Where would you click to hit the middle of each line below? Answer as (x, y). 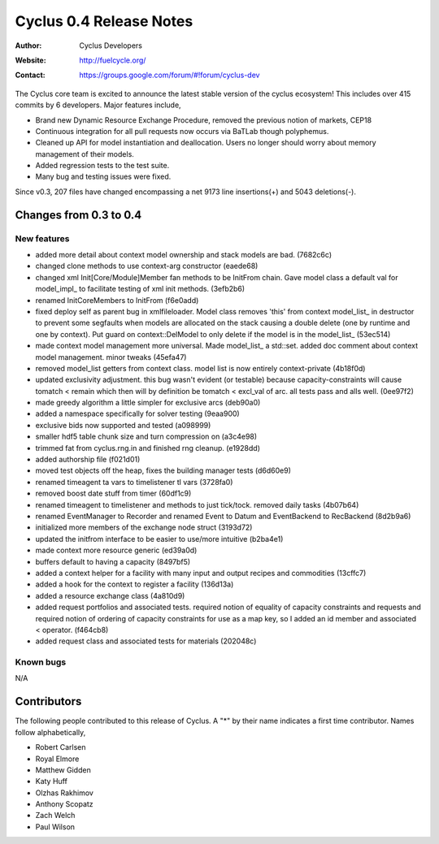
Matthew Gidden (63, 770)
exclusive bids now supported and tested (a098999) (123, 425)
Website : (30, 60)
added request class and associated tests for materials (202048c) (146, 641)
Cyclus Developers (111, 45)
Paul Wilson (55, 827)
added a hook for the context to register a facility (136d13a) (135, 584)
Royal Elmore (57, 759)
